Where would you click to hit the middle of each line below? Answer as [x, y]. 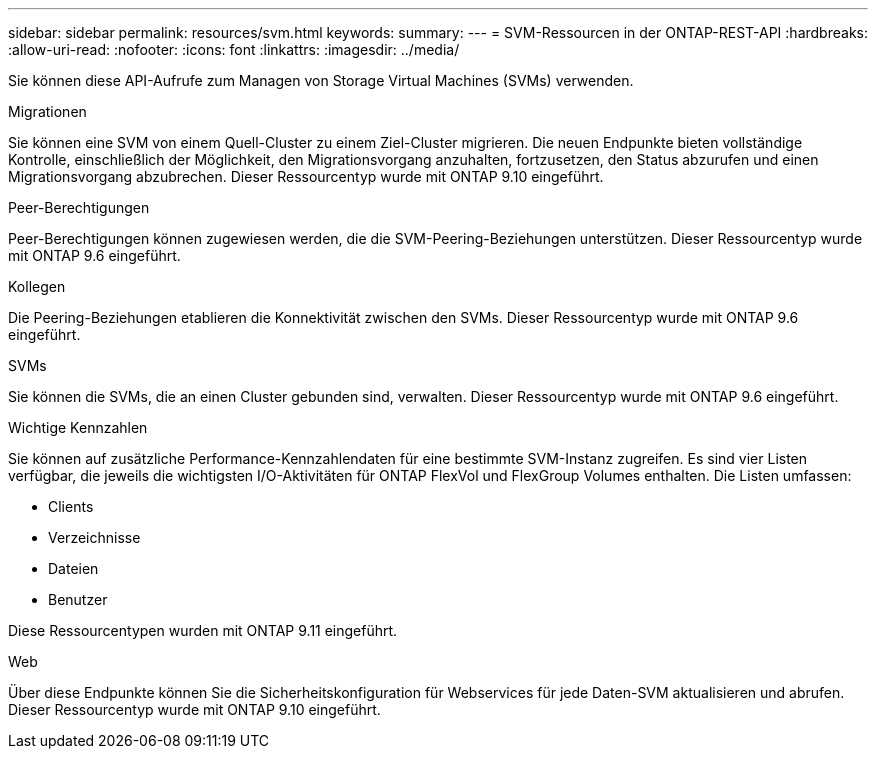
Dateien [73, 568]
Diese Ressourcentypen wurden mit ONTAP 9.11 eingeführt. [203, 630]
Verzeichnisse [94, 537]
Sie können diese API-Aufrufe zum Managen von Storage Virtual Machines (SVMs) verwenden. [321, 80]
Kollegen [37, 286]
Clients [71, 506]
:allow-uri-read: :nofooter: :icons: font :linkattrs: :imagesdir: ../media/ [234, 49]
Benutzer [78, 599]
